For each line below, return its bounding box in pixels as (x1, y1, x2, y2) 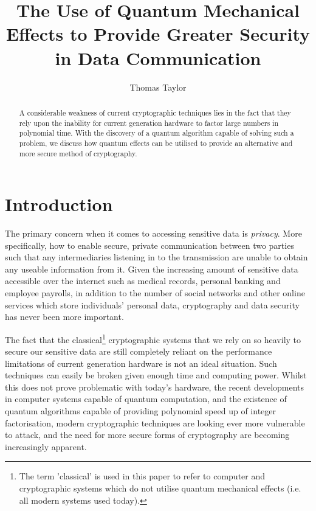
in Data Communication (55, 45, 261, 70)
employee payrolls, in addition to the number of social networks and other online (5, 287, 305, 299)
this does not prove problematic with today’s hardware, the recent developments (5, 380, 304, 393)
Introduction (5, 192, 113, 217)
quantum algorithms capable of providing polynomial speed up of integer (5, 405, 276, 417)
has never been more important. (5, 310, 124, 323)
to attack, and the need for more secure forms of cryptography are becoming (5, 428, 290, 441)
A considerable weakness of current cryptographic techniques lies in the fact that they (19, 107, 291, 117)
